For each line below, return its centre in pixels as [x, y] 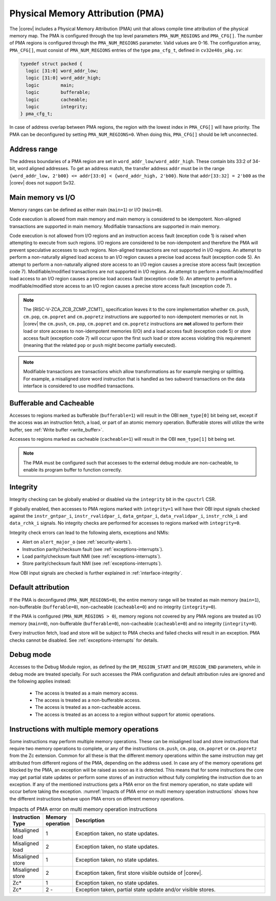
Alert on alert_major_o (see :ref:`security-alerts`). [77, 542]
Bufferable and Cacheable [52, 403]
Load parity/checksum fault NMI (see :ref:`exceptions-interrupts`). [92, 556]
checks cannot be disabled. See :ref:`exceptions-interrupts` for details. [84, 640]
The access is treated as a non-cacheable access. [88, 707]
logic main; [50, 85]
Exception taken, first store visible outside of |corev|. [139, 873]
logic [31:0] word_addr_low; [62, 71]
